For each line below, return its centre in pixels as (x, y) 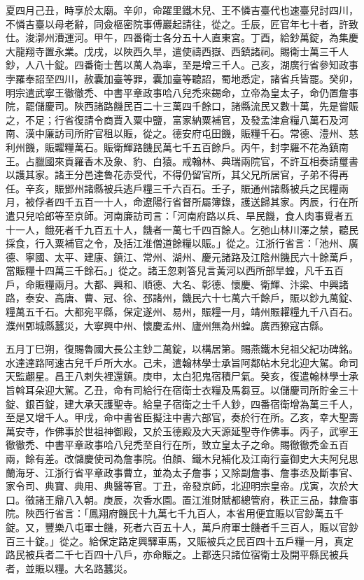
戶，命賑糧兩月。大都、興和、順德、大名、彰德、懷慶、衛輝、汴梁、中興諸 (177, 284)
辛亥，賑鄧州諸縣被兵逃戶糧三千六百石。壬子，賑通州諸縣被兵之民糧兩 (187, 188)
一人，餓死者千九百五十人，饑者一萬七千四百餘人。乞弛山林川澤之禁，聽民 (187, 229)
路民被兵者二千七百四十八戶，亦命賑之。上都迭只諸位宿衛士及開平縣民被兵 (177, 554)
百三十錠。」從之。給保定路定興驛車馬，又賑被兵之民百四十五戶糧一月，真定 (180, 540)
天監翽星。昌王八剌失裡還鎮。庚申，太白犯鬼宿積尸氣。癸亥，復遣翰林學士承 (182, 376)
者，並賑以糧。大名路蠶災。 (69, 568)
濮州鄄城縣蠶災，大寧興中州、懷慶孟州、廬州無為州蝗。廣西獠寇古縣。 (167, 325)
